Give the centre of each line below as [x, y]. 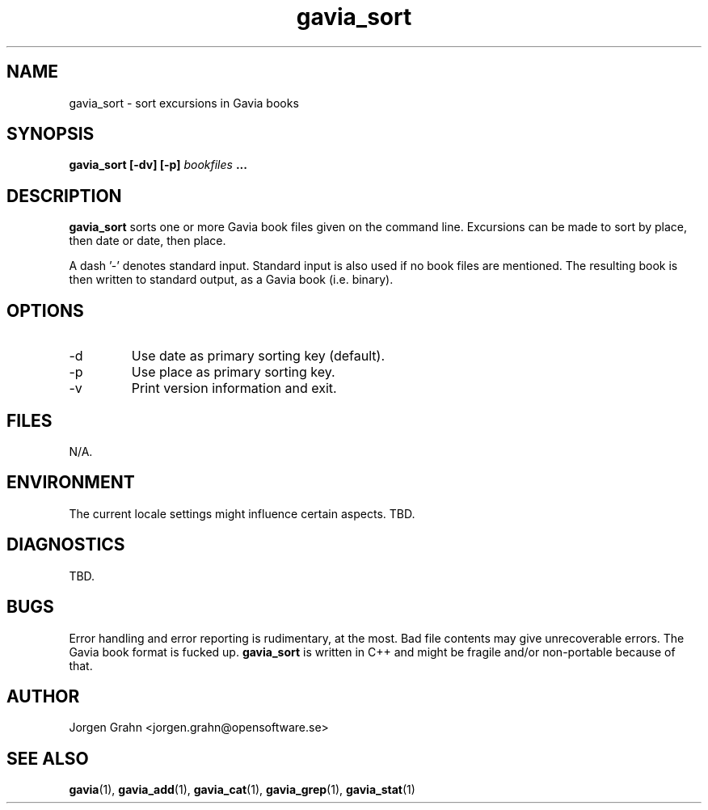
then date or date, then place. [147, 241]
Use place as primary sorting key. [233, 372]
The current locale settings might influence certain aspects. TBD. [242, 513]
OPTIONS [45, 310]
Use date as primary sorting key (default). [258, 356]
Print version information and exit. [234, 388]
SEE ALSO [48, 758]
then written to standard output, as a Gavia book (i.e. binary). [231, 280]
